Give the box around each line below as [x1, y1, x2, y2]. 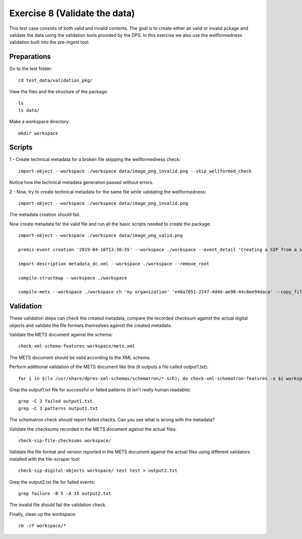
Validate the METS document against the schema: [9, 332, 113, 338]
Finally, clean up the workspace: [9, 511, 77, 517]
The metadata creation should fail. [9, 212, 81, 218]
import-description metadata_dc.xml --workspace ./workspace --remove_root [18, 261, 209, 267]
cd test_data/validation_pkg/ [18, 77, 93, 83]
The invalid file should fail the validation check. [9, 502, 107, 508]
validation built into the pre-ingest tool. [9, 39, 90, 45]
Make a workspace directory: [9, 118, 70, 125]
